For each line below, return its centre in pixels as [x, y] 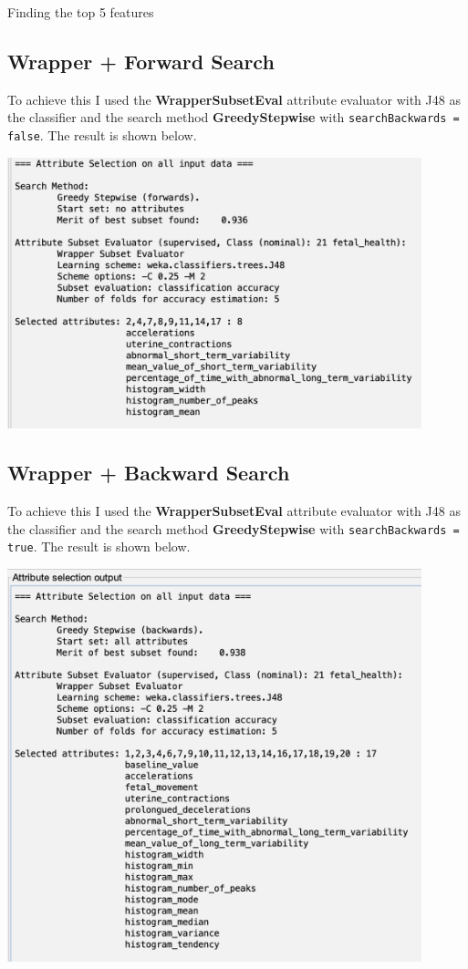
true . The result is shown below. [99, 546]
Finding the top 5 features [81, 12]
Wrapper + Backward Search [149, 473]
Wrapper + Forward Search [141, 61]
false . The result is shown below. [102, 135]
